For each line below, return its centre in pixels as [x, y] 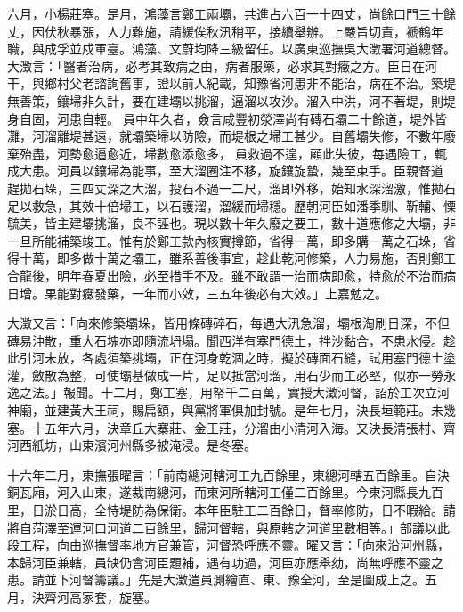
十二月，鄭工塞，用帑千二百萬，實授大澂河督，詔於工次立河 [275, 392]
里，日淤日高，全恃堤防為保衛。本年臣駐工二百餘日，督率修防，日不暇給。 [225, 510]
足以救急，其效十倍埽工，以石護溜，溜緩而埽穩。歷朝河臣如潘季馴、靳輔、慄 [231, 205]
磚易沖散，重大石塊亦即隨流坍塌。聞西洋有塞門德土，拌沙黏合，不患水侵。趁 [231, 340]
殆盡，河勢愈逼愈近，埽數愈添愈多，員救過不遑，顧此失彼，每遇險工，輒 [233, 153]
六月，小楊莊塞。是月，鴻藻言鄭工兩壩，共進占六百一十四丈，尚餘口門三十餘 [231, 13]
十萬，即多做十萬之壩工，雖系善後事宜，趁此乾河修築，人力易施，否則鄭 [231, 258]
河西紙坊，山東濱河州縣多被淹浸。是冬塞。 [132, 445]
